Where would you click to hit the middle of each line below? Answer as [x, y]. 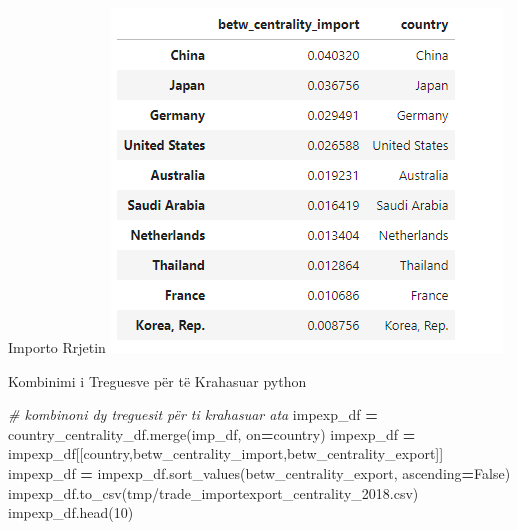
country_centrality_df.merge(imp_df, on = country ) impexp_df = [212, 433]
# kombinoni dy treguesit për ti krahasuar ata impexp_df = [193, 414]
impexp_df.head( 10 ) [71, 512]
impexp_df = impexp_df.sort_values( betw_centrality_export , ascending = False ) [259, 472]
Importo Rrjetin [57, 347]
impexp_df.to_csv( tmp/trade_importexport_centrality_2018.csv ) [213, 492]
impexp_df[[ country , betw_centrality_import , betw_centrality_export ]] [226, 453]
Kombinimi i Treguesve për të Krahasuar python [157, 380]
